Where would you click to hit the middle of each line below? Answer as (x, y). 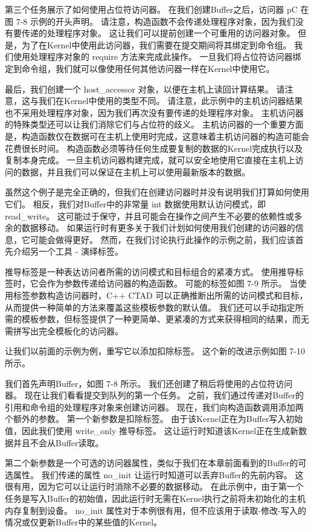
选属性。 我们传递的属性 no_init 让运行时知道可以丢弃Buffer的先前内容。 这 (154, 474)
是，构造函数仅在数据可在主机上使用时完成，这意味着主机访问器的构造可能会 (157, 136)
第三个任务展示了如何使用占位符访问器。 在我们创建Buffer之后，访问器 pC (151, 9)
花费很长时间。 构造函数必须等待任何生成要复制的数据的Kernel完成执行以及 (154, 148)
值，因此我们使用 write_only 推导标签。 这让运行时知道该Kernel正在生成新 (152, 430)
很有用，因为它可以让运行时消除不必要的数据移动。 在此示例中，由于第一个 (154, 486)
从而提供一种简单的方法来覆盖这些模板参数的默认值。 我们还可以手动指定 (150, 307)
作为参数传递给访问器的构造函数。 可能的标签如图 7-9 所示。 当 (172, 283)
